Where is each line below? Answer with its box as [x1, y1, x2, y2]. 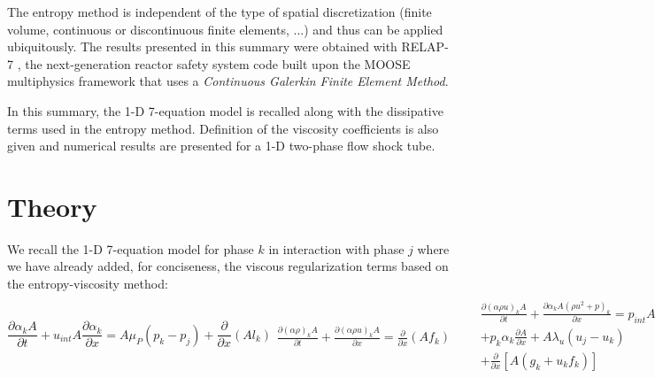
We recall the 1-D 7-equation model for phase [7, 239, 254, 258]
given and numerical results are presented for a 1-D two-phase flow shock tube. [7, 136, 435, 155]
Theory [7, 188, 97, 224]
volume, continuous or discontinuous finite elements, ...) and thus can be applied [7, 19, 443, 38]
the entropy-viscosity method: [7, 274, 168, 293]
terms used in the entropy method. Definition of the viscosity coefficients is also [7, 119, 439, 137]
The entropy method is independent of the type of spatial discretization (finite [7, 3, 432, 20]
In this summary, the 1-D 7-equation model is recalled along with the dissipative [7, 101, 443, 120]
